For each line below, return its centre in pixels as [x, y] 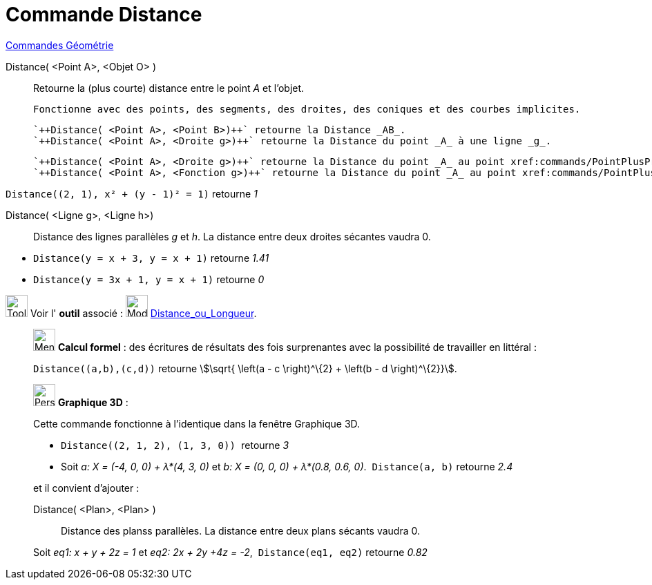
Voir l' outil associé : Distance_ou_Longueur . [143, 313]
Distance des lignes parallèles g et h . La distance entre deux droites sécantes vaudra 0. [232, 236]
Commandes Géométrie [60, 45]
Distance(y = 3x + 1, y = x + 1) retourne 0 [149, 279]
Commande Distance [104, 15]
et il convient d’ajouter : [86, 488]
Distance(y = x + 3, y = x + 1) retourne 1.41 [151, 258]
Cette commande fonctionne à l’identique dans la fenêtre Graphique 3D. [197, 423]
